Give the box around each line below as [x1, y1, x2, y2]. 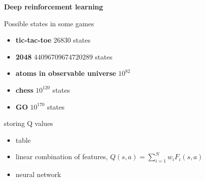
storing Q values [4, 118, 53, 128]
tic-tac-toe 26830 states [15, 35, 91, 45]
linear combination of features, [15, 151, 108, 162]
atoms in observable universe [15, 68, 116, 78]
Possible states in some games [4, 18, 94, 28]
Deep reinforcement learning [4, 1, 103, 11]
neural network [15, 169, 61, 180]
